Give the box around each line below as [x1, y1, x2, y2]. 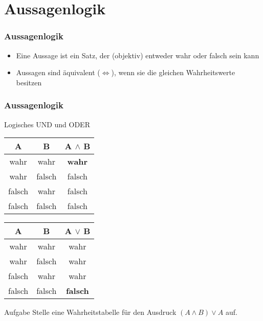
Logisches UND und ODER [4, 119, 90, 129]
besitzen [16, 77, 42, 87]
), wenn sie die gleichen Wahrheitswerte [111, 67, 235, 78]
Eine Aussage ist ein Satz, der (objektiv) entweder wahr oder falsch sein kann [16, 50, 259, 60]
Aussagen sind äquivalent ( [16, 67, 100, 78]
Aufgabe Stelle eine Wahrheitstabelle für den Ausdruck [4, 307, 177, 317]
